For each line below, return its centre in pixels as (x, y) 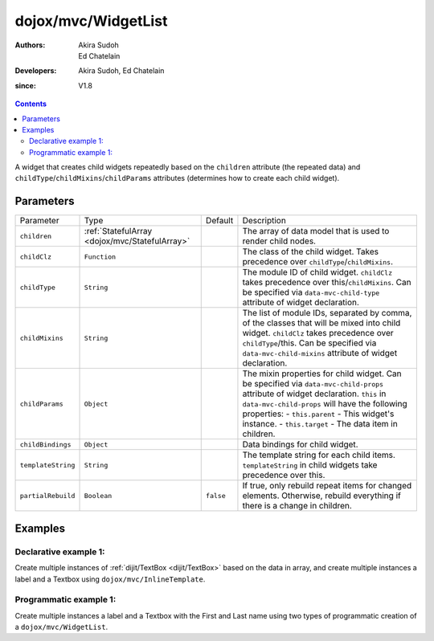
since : (25, 85)
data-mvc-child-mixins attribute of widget (320, 353)
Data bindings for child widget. (300, 444)
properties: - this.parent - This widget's (318, 414)
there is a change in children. (297, 506)
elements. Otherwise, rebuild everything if (321, 496)
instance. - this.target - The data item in (320, 424)
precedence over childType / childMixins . (318, 262)
